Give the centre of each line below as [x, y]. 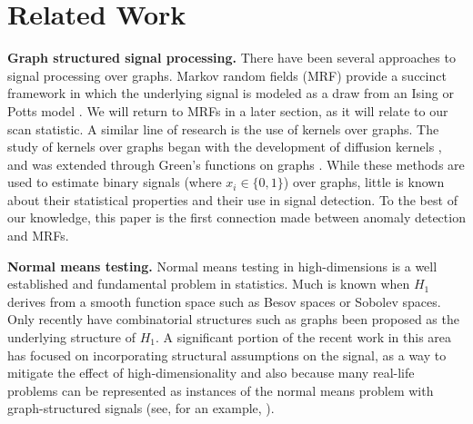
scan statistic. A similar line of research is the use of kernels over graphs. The [223, 128]
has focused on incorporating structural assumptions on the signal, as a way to [227, 355]
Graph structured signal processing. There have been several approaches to [231, 58]
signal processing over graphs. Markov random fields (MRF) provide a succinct [227, 75]
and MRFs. [38, 236]
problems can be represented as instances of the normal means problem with [221, 390]
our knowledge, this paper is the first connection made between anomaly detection [236, 217]
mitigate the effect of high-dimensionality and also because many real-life [211, 373]
